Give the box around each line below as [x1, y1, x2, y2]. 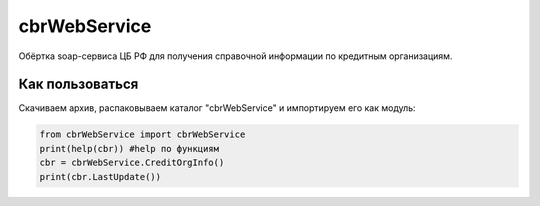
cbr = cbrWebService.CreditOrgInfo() [39, 157, 225, 169]
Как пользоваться [18, 76, 139, 93]
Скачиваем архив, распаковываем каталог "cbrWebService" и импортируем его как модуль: [18, 102, 416, 114]
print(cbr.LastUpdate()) [39, 171, 162, 182]
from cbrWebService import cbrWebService [39, 129, 246, 140]
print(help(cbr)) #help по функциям [39, 143, 220, 154]
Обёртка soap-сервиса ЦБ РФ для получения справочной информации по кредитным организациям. [18, 50, 453, 62]
